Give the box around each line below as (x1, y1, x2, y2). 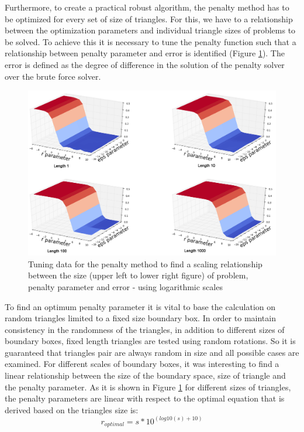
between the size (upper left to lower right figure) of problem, (28, 269, 248, 281)
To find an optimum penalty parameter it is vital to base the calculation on (5, 300, 276, 312)
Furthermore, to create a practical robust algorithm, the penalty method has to (5, 1, 289, 13)
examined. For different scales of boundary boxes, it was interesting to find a (5, 358, 279, 370)
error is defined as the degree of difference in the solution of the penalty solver (5, 58, 285, 70)
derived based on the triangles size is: (5, 403, 139, 416)
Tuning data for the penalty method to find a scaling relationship (28, 257, 262, 270)
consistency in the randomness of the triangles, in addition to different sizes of (5, 323, 285, 335)
